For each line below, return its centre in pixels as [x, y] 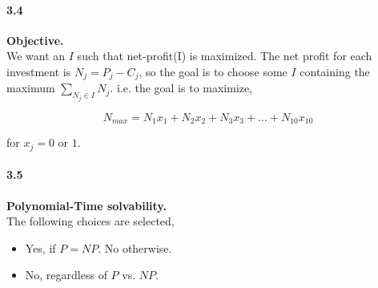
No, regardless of [66, 275]
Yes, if [40, 247]
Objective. [35, 40]
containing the [335, 71]
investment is [39, 71]
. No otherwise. [135, 247]
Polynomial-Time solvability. [86, 205]
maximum [31, 88]
